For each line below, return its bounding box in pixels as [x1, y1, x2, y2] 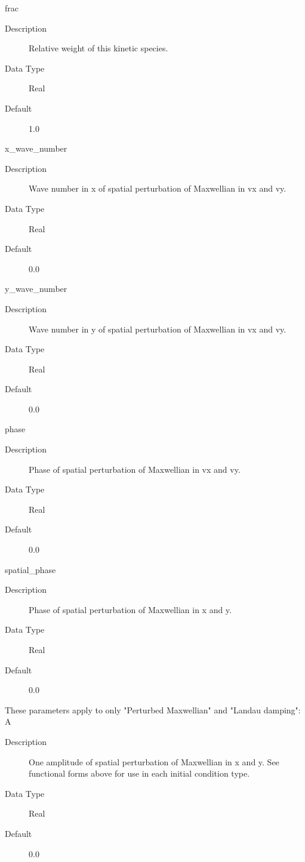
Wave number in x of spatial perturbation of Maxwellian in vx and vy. [29, 182, 286, 195]
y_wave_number [5, 282, 67, 295]
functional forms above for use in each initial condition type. [29, 767, 250, 780]
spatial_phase [5, 563, 56, 575]
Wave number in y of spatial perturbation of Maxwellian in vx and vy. [29, 322, 286, 335]
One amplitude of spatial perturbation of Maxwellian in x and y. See [29, 755, 279, 768]
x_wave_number [5, 142, 67, 155]
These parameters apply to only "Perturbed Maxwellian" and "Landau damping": [5, 703, 301, 716]
